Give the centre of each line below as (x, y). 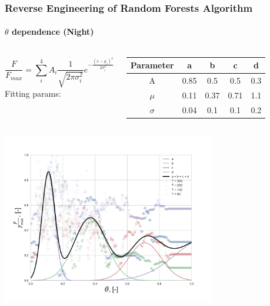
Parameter (152, 65)
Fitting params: (33, 93)
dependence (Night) (53, 32)
